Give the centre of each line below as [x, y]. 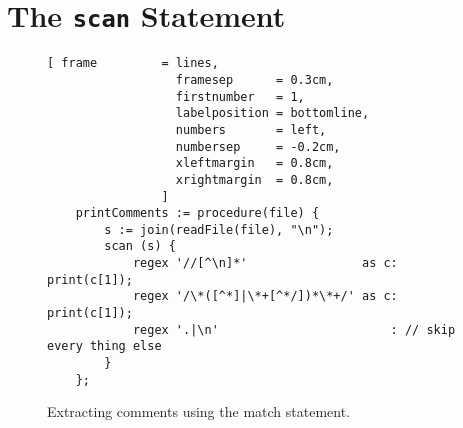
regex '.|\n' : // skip [294, 329]
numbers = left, [251, 129]
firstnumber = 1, [240, 96]
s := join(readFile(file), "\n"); [219, 229]
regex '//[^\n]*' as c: [265, 263]
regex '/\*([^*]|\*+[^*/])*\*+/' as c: [265, 296]
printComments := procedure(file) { [197, 213]
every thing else [104, 346]
